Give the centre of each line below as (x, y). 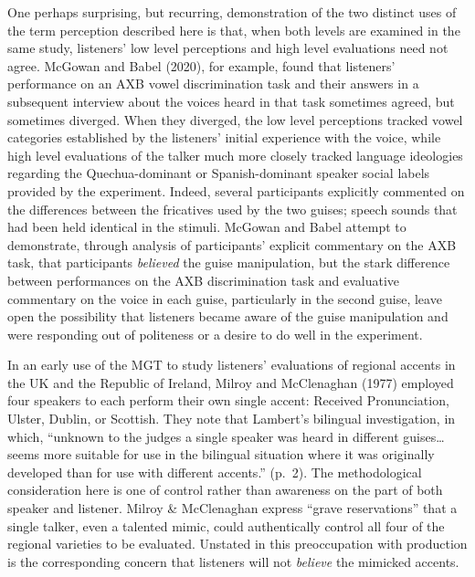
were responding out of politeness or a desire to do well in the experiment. (215, 334)
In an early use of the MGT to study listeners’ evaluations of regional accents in (232, 365)
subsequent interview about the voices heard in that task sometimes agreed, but (231, 101)
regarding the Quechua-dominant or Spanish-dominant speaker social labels (219, 173)
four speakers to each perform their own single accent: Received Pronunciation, (228, 400)
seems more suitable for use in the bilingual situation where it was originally (221, 454)
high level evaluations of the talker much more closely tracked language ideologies (235, 155)
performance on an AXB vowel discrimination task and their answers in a (213, 84)
